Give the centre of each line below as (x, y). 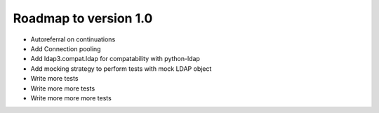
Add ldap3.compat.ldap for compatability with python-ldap (115, 59)
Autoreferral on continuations (73, 39)
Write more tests (54, 79)
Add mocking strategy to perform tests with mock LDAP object (121, 68)
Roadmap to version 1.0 (83, 18)
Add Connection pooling (66, 48)
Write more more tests (63, 88)
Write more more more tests (71, 98)
